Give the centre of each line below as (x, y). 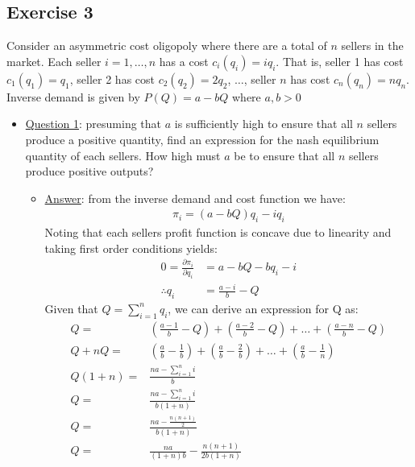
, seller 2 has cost (112, 79)
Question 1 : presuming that (93, 124)
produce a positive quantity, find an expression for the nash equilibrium (202, 139)
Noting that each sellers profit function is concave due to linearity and (218, 232)
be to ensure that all (284, 155)
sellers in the (372, 45)
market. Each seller (54, 61)
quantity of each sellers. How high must (123, 155)
